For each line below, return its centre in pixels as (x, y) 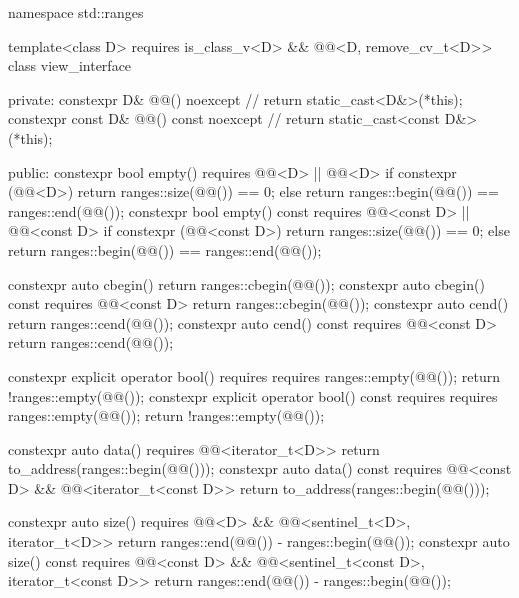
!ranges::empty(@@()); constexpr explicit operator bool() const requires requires (253, 395)
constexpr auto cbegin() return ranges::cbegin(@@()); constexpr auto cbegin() (246, 283)
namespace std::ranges (76, 12)
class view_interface (70, 65)
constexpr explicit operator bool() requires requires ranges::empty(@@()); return (254, 375)
